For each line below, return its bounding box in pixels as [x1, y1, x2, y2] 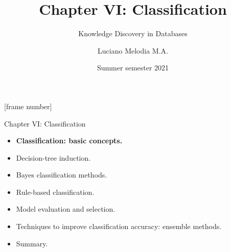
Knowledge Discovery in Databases [78, 28, 188, 39]
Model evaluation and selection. [16, 204, 115, 214]
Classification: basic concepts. [16, 135, 123, 146]
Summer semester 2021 [97, 62, 169, 73]
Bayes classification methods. [16, 169, 107, 180]
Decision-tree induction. [16, 152, 91, 163]
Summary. [16, 238, 48, 248]
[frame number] [4, 100, 52, 111]
